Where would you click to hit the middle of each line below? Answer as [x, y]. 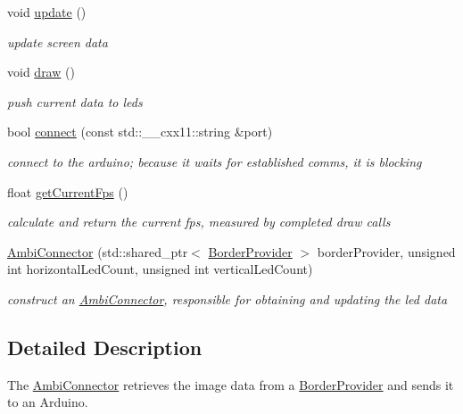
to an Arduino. [48, 402]
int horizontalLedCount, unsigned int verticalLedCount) [160, 269]
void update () [47, 12]
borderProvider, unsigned [386, 251]
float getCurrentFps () [68, 191]
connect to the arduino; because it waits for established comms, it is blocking [215, 161]
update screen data [58, 41]
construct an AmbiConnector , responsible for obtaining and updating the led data [227, 298]
